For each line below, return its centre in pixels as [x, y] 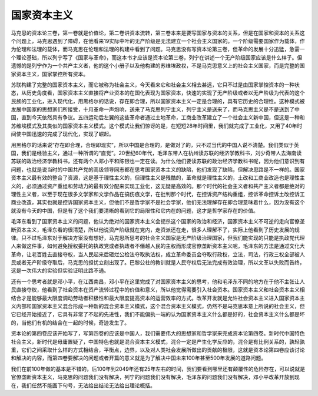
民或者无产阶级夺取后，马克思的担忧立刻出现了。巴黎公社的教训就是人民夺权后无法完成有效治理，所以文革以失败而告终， [158, 263]
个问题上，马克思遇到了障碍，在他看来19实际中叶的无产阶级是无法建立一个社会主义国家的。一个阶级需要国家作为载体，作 [158, 41]
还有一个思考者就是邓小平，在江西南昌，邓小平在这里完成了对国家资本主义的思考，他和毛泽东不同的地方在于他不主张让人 [158, 281]
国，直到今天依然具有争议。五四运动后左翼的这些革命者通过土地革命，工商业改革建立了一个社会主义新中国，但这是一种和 [158, 118]
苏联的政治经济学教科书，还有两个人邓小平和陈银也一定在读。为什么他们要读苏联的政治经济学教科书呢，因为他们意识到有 [158, 161]
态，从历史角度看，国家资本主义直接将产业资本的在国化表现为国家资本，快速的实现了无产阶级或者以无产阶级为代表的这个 [158, 93]
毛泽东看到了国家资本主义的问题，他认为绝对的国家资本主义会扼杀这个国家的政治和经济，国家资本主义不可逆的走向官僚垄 [158, 222]
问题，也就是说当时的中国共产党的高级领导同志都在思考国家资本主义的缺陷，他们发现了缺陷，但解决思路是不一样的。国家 [158, 169]
